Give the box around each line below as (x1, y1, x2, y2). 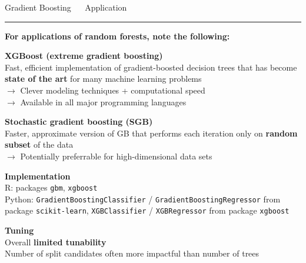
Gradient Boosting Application (5, 1, 127, 13)
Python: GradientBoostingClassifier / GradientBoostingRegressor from (5, 192, 281, 205)
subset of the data (5, 138, 74, 151)
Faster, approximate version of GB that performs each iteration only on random (5, 126, 298, 139)
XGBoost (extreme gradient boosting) (5, 49, 163, 62)
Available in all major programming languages (20, 95, 187, 108)
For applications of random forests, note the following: (5, 29, 230, 42)
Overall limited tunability (5, 235, 107, 248)
